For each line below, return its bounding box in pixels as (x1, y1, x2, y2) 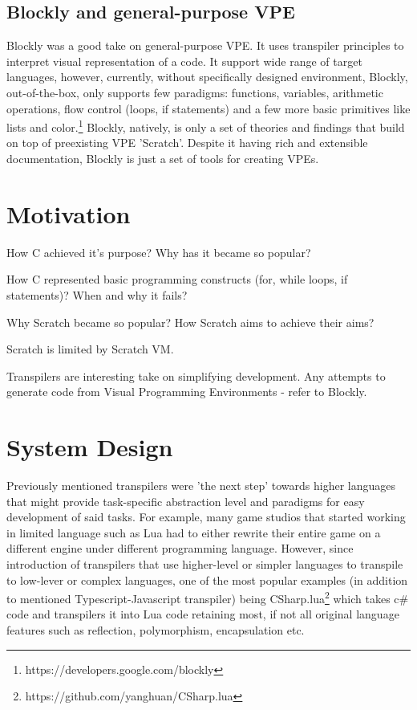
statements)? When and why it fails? (6, 286, 188, 303)
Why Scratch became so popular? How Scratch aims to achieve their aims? (6, 313, 374, 330)
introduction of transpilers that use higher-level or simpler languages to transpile (6, 555, 403, 572)
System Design (6, 430, 173, 463)
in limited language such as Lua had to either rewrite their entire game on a (6, 524, 381, 541)
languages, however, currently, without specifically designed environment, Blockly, (6, 68, 408, 85)
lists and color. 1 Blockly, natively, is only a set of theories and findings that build (6, 116, 405, 135)
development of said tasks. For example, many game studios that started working (6, 508, 406, 525)
